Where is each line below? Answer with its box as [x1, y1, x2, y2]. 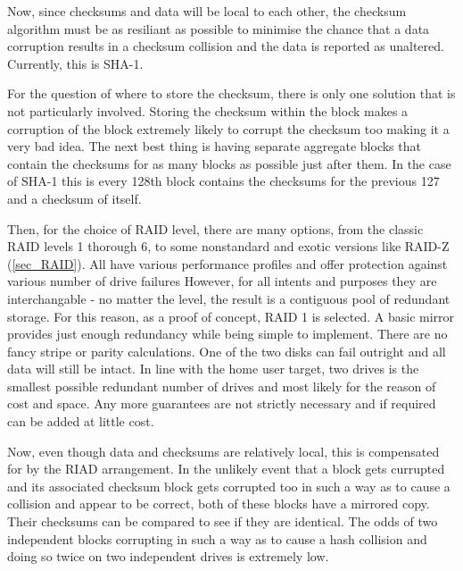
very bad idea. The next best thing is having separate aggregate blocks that [7, 137, 421, 155]
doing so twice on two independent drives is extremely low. [7, 547, 329, 566]
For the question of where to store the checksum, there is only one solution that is [7, 84, 456, 103]
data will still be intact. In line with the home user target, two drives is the [7, 359, 419, 378]
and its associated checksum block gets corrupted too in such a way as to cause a [7, 476, 451, 495]
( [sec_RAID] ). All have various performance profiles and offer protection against [7, 254, 448, 273]
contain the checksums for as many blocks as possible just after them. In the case [7, 154, 451, 172]
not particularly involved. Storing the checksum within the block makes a [7, 101, 409, 120]
